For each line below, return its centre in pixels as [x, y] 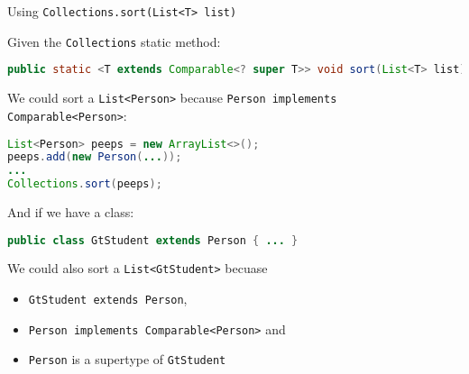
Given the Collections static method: [114, 41]
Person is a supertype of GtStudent [127, 359]
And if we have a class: [71, 212]
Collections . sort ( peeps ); [85, 184]
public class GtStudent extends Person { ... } [153, 240]
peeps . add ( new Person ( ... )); [95, 157]
